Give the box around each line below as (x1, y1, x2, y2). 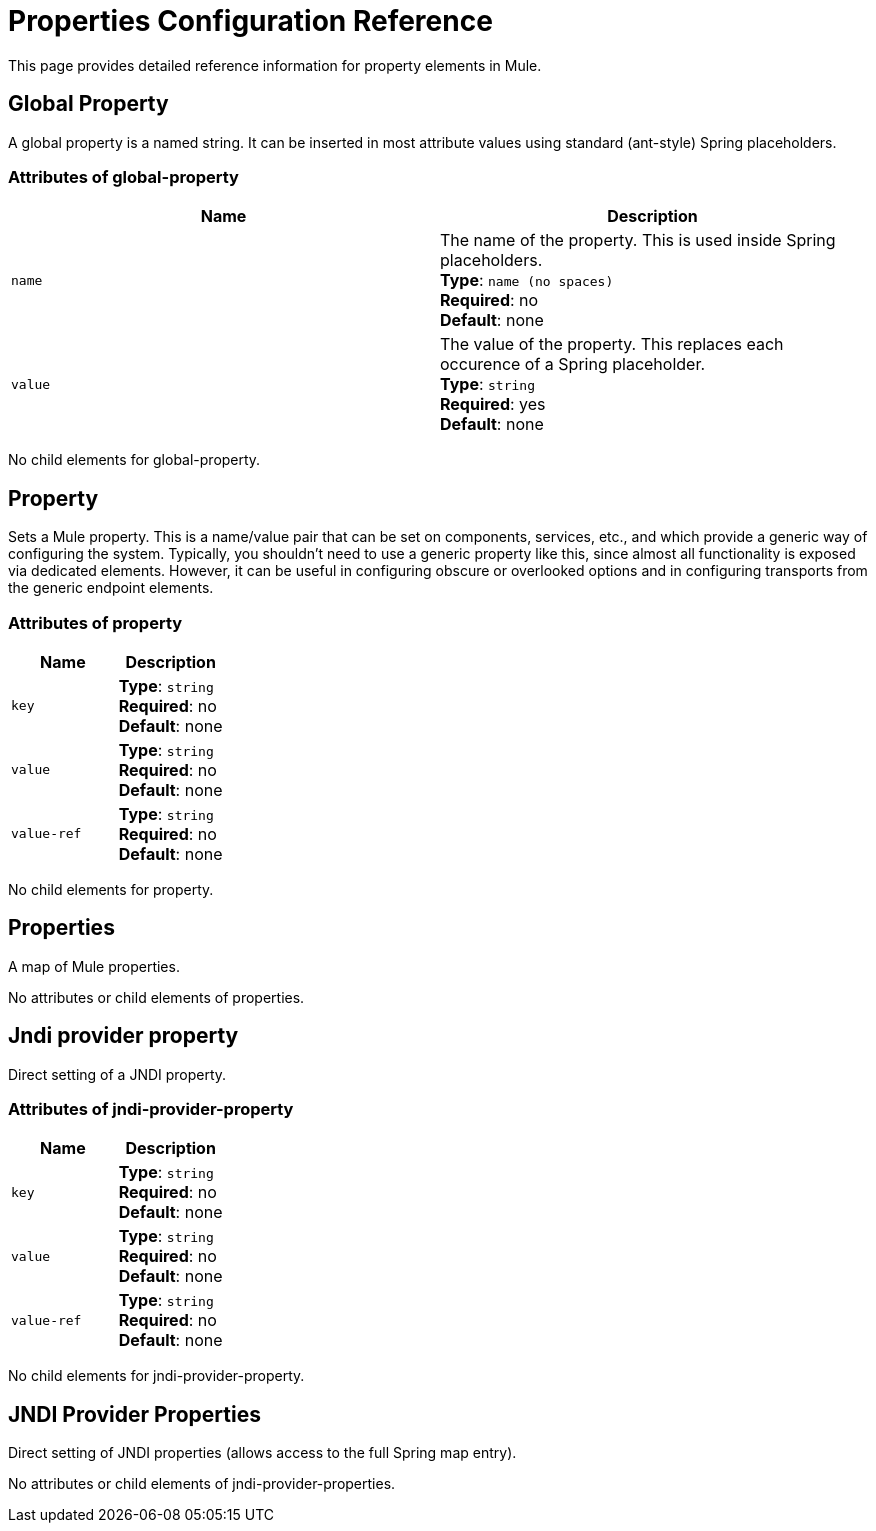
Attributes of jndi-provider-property (8, 1099, 294, 1119)
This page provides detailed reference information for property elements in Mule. (8, 56, 542, 74)
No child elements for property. (8, 880, 214, 898)
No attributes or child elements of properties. (8, 988, 305, 1006)
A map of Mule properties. (8, 957, 180, 975)
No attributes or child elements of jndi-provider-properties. (8, 1475, 396, 1493)
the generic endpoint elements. (8, 579, 214, 597)
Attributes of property (8, 612, 183, 633)
